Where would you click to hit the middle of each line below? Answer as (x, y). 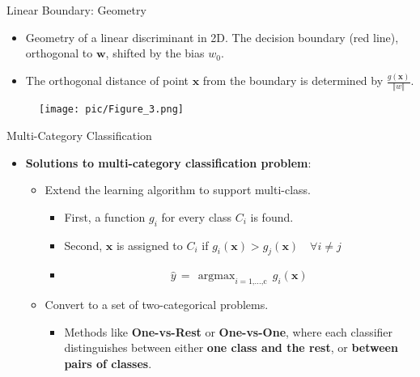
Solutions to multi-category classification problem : (168, 162)
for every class (197, 216)
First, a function (105, 216)
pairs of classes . (108, 364)
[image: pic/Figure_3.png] (111, 110)
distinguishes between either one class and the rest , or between (231, 347)
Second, (83, 245)
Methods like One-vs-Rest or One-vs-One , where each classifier (229, 331)
